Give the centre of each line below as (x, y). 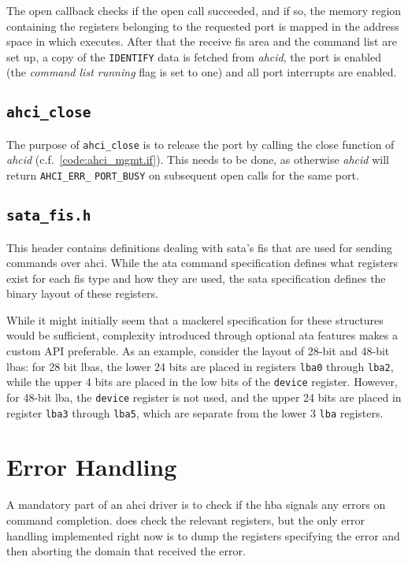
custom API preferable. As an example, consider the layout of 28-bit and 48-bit (198, 351)
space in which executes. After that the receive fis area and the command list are (202, 41)
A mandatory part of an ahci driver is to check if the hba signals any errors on (196, 505)
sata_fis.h (49, 216)
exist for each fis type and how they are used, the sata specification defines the (196, 278)
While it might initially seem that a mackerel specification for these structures (195, 319)
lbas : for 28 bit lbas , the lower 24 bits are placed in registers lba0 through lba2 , (200, 366)
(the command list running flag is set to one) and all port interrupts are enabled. (202, 72)
